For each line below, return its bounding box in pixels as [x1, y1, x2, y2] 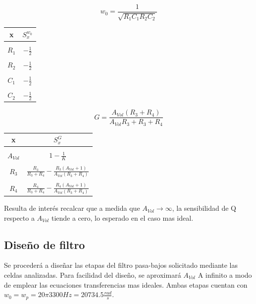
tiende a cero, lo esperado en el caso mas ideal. [51, 212, 194, 223]
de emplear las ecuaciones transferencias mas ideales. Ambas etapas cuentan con [4, 279, 248, 290]
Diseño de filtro [4, 237, 85, 252]
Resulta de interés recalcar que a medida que [4, 203, 140, 213]
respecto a [4, 212, 35, 223]
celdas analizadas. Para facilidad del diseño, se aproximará [4, 270, 181, 280]
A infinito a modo [198, 270, 252, 280]
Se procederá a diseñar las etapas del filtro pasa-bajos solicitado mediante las [4, 260, 238, 270]
